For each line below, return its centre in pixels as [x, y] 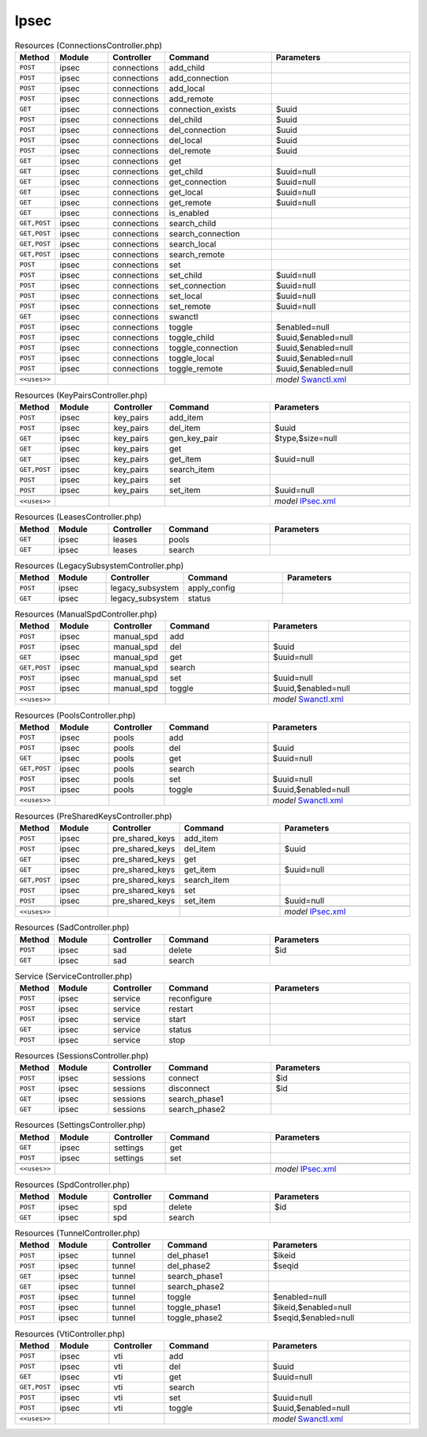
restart [181, 1009]
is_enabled [189, 213]
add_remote [191, 99]
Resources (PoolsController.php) [75, 715]
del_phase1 [188, 1255]
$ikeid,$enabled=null [312, 1307]
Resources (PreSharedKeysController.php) [94, 816]
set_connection [197, 285]
